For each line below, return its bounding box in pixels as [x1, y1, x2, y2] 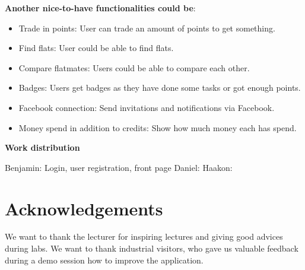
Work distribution [5, 141, 80, 154]
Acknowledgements [5, 196, 163, 220]
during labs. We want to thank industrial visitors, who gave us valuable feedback [5, 242, 298, 255]
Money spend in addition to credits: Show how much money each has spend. [18, 121, 297, 134]
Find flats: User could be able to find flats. [18, 42, 174, 54]
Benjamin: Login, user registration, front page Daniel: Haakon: [5, 161, 233, 173]
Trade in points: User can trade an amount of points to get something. [18, 21, 275, 34]
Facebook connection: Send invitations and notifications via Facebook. [18, 101, 275, 113]
